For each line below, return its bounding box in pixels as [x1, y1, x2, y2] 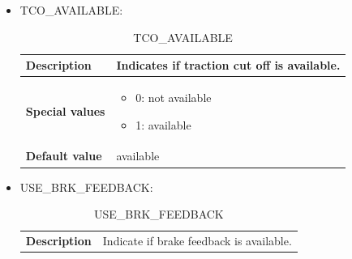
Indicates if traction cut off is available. [116, 57, 341, 74]
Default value [25, 147, 102, 164]
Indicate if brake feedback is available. [102, 232, 292, 248]
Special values [25, 102, 105, 119]
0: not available [135, 89, 212, 106]
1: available [135, 116, 191, 133]
